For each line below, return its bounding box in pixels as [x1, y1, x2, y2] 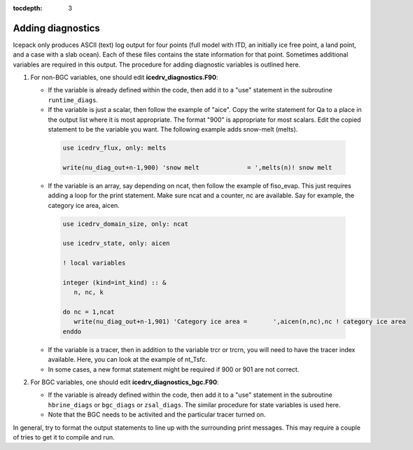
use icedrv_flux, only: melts [62, 144, 167, 152]
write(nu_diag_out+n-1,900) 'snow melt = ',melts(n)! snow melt [62, 163, 332, 171]
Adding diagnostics [13, 22, 101, 34]
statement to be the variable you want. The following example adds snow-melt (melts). [48, 125, 298, 134]
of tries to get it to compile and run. [13, 433, 115, 441]
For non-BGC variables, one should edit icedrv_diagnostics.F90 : [30, 73, 218, 82]
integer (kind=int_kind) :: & [62, 279, 167, 286]
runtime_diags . [48, 95, 98, 104]
